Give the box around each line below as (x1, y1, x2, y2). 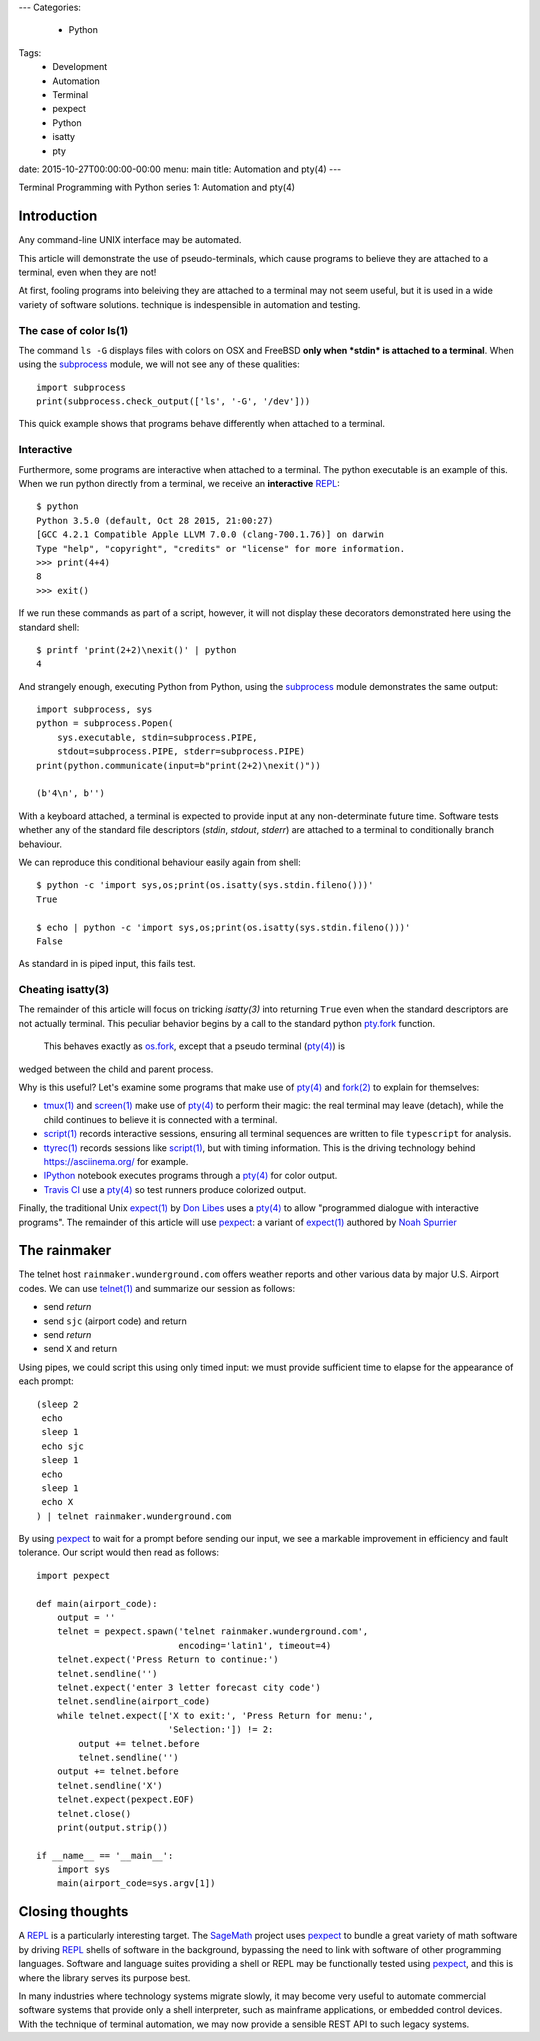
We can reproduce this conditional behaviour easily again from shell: (18, 856, 301, 868)
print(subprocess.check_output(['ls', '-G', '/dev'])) (36, 396, 311, 407)
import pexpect (36, 1570, 111, 1581)
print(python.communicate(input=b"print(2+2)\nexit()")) (36, 760, 322, 771)
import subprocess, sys (36, 704, 153, 715)
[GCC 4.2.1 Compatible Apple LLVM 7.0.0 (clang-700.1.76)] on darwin (36, 529, 385, 540)
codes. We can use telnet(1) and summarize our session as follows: (18, 1282, 296, 1294)
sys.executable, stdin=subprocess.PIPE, (56, 731, 259, 743)
